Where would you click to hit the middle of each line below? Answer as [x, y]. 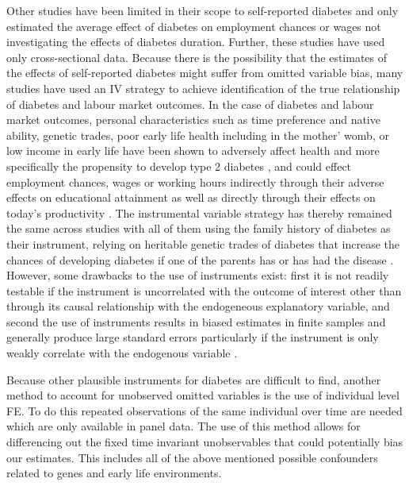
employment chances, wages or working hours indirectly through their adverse [195, 181]
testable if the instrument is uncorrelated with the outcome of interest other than [204, 290]
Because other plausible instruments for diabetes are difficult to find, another [194, 379]
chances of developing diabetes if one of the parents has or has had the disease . [200, 259]
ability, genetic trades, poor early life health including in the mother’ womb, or [198, 135]
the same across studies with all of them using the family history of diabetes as [199, 228]
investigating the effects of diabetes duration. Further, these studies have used [196, 42]
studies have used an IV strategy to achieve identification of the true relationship [203, 88]
